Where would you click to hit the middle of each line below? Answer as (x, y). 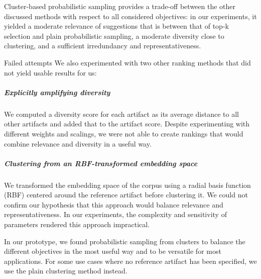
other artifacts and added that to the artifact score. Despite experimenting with (127, 124)
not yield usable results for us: (50, 72)
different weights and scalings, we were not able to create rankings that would (124, 133)
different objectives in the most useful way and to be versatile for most (113, 251)
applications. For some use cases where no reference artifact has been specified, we (130, 261)
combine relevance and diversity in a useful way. (78, 143)
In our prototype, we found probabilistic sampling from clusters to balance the (125, 241)
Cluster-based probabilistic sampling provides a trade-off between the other (120, 6)
